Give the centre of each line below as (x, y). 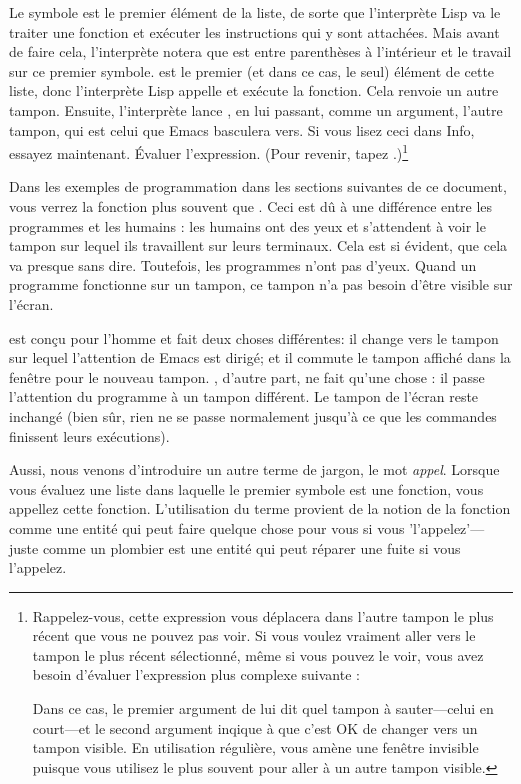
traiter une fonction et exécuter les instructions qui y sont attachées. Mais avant (254, 31)
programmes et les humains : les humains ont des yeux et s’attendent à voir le (247, 225)
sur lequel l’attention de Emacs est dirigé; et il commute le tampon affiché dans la (260, 357)
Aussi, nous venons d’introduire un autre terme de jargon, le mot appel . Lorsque (254, 469)
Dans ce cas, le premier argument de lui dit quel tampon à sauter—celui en (263, 708)
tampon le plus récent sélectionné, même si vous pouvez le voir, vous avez (258, 654)
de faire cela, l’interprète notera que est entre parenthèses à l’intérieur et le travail (260, 51)
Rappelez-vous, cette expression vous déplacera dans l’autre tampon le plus (263, 615)
